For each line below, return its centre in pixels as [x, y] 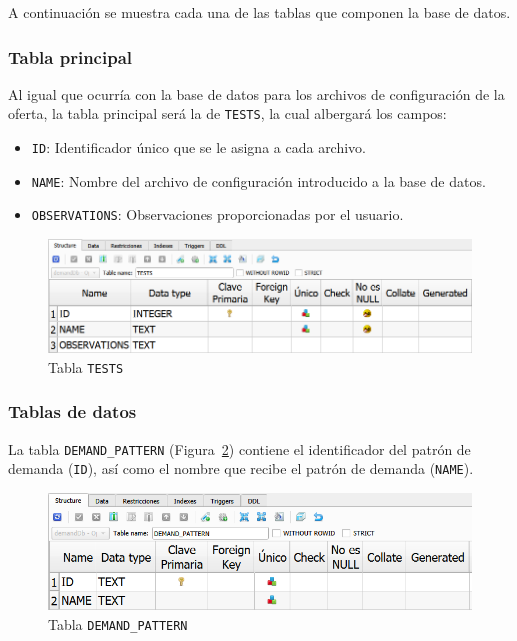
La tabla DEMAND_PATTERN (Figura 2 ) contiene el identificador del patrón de [239, 448]
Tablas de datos [72, 411]
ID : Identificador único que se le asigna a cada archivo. [199, 147]
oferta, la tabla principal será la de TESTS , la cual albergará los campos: [227, 113]
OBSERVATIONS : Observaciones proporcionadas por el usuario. [217, 214]
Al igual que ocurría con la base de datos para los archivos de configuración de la [256, 93]
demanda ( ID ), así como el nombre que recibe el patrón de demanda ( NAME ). [241, 468]
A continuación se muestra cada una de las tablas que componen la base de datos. [259, 12]
